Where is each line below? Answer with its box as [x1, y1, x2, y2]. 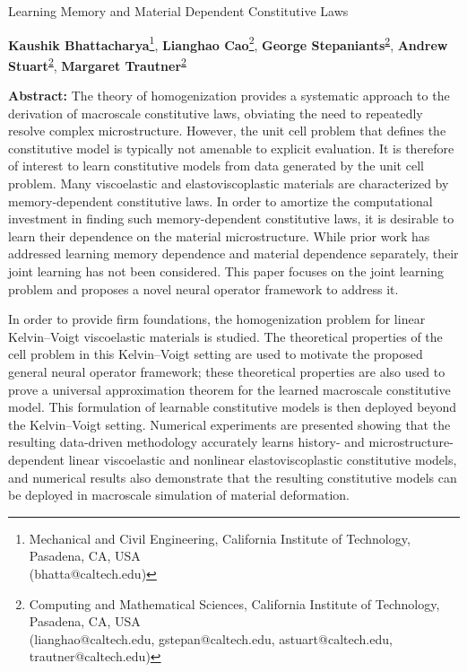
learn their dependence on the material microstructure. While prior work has [8, 226, 430, 245]
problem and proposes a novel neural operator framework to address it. [8, 279, 399, 298]
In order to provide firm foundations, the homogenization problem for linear [8, 310, 426, 328]
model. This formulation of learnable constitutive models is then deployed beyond [8, 397, 457, 416]
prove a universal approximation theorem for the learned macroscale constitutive [8, 380, 451, 398]
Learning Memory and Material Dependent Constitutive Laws [8, 2, 349, 20]
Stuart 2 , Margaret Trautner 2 [8, 53, 186, 74]
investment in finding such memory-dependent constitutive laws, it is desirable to [8, 209, 454, 228]
